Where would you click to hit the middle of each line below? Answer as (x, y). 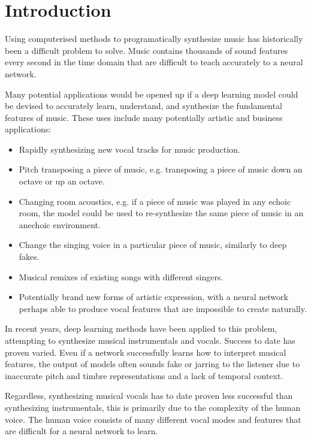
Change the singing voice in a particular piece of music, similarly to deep (153, 245)
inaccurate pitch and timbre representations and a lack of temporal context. (144, 375)
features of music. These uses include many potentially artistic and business (144, 117)
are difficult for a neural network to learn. (81, 431)
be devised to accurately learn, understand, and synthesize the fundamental (144, 106)
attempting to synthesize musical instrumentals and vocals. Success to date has (150, 340)
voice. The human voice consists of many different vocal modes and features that (153, 419)
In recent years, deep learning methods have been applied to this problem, (141, 329)
